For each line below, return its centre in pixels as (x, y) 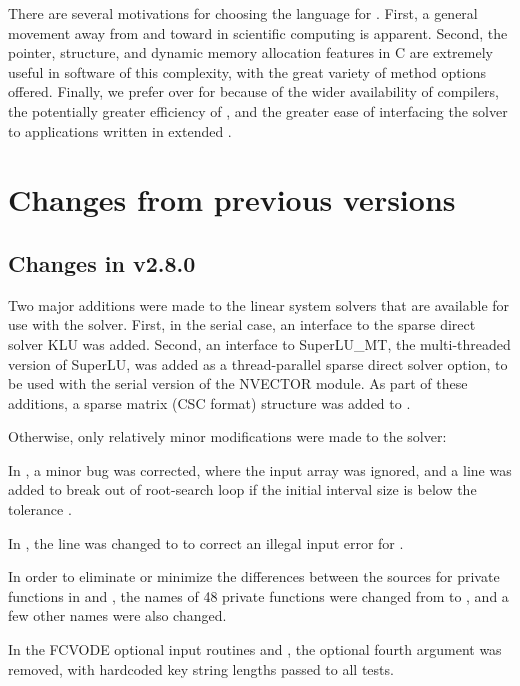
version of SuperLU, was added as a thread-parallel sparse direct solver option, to (258, 363)
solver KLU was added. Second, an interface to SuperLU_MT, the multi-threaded (259, 343)
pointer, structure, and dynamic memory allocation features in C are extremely (250, 52)
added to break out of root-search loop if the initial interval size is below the (242, 489)
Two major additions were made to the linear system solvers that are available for (259, 304)
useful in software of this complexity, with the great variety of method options (247, 71)
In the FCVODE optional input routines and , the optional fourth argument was (255, 649)
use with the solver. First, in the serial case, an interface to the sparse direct (242, 324)
